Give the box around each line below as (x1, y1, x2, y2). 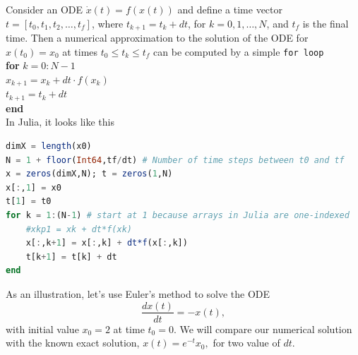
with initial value (6, 321, 79, 336)
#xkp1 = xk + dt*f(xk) (25, 224, 132, 234)
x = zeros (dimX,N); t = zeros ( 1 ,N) (6, 169, 173, 179)
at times (62, 44, 98, 59)
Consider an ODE (6, 2, 83, 16)
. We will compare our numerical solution (173, 321, 352, 336)
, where (91, 16, 124, 30)
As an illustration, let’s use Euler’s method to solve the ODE (6, 286, 270, 301)
